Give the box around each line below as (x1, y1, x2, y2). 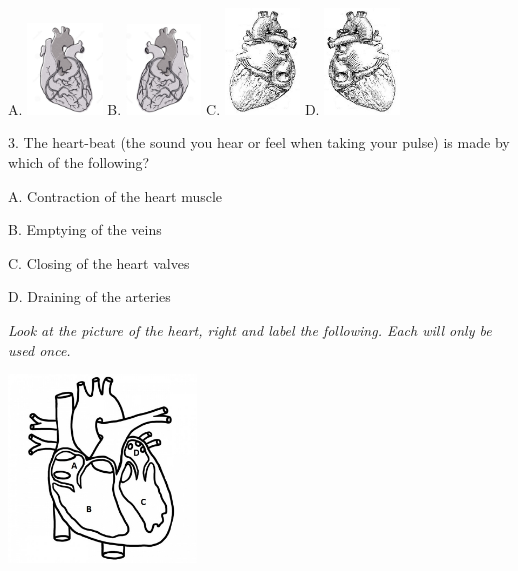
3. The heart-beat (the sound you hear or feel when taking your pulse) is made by (8, 132, 510, 153)
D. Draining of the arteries (8, 286, 171, 307)
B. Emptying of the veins (8, 219, 162, 240)
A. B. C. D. (8, 98, 320, 119)
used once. (8, 339, 71, 360)
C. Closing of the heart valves (8, 252, 190, 273)
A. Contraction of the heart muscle (8, 185, 223, 206)
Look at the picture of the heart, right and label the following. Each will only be (8, 319, 492, 340)
